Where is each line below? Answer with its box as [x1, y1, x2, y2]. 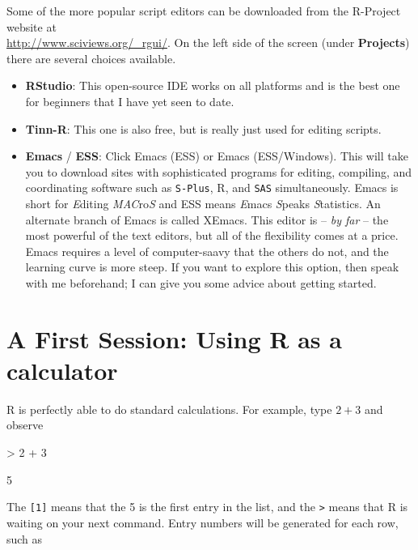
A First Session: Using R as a [6, 322, 342, 355]
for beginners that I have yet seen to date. [25, 92, 234, 109]
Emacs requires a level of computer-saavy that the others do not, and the [25, 242, 389, 259]
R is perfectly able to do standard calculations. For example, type [6, 400, 332, 417]
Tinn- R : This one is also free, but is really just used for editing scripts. [25, 120, 382, 137]
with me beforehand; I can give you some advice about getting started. [25, 274, 377, 291]
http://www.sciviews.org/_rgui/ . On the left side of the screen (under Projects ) [6, 34, 410, 51]
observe [6, 416, 44, 433]
